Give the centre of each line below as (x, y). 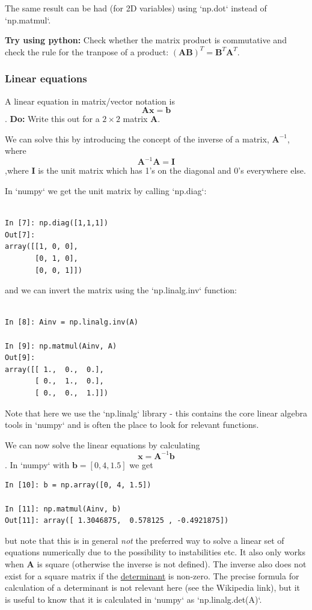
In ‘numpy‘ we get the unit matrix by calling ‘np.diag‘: (106, 191)
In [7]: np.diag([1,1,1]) (57, 223)
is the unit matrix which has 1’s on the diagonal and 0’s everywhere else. (172, 170)
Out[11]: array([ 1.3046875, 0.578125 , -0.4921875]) (117, 521)
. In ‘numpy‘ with (37, 464)
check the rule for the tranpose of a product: (87, 51)
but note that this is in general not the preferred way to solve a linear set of (145, 540)
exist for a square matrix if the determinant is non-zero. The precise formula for (152, 575)
